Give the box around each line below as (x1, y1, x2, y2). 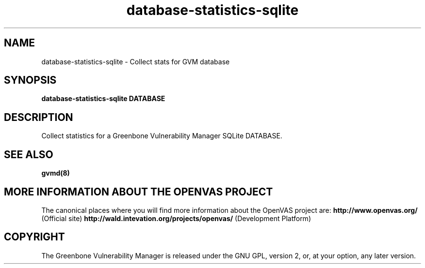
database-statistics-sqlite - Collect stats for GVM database (41, 57, 230, 66)
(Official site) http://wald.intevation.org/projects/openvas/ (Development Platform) (41, 214, 311, 223)
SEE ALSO (4, 148, 53, 161)
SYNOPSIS (4, 74, 57, 87)
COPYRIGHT (4, 231, 65, 243)
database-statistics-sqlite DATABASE (41, 94, 165, 103)
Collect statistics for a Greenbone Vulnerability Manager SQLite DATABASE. (41, 132, 282, 140)
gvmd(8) (41, 169, 70, 178)
